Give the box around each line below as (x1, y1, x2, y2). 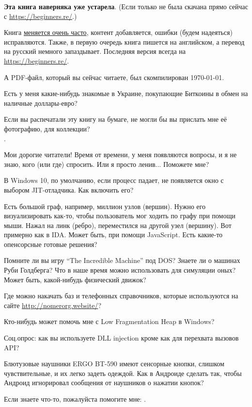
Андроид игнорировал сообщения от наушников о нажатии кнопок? (4, 377, 204, 388)
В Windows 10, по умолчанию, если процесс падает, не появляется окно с (4, 175, 224, 185)
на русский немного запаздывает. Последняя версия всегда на (4, 46, 186, 56)
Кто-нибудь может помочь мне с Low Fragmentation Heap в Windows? (4, 316, 215, 326)
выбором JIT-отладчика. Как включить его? (4, 184, 134, 195)
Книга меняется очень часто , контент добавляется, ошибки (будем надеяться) (4, 27, 233, 37)
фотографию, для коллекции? (4, 123, 90, 133)
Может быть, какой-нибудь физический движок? (4, 274, 146, 284)
